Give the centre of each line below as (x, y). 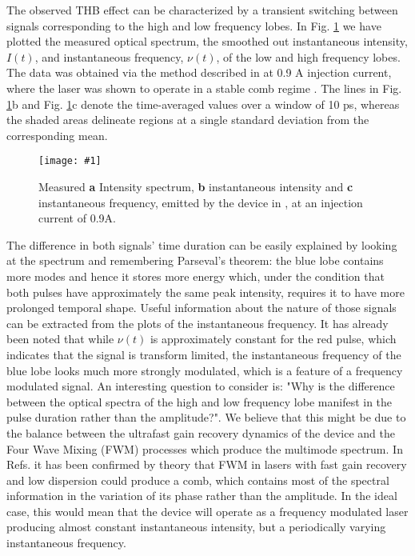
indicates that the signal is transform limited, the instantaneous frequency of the (204, 354)
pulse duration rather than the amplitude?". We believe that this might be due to (206, 417)
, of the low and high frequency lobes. (308, 56)
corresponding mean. (57, 135)
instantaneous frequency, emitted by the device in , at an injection (201, 202)
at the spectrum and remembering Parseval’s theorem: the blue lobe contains (195, 260)
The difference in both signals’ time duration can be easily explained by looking (202, 244)
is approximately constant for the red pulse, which (273, 339)
